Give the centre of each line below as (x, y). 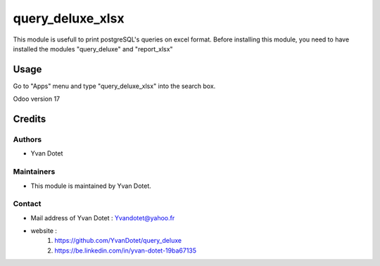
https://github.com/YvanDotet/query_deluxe (118, 241)
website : (44, 231)
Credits (30, 119)
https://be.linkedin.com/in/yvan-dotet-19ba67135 (126, 251)
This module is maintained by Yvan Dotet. (91, 186)
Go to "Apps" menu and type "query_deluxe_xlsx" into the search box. (114, 86)
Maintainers (34, 172)
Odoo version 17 (37, 99)
